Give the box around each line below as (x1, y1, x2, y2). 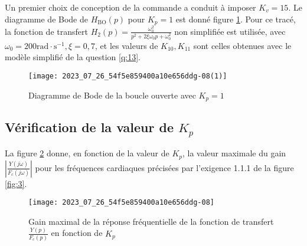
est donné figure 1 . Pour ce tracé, (175, 12, 296, 25)
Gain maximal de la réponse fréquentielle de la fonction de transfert (28, 215, 274, 227)
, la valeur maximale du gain (182, 147, 286, 159)
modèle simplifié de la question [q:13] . (5, 51, 141, 63)
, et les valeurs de (95, 39, 158, 51)
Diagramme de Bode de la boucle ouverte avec (28, 88, 196, 101)
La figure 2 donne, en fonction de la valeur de (5, 147, 169, 159)
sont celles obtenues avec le (193, 39, 292, 51)
